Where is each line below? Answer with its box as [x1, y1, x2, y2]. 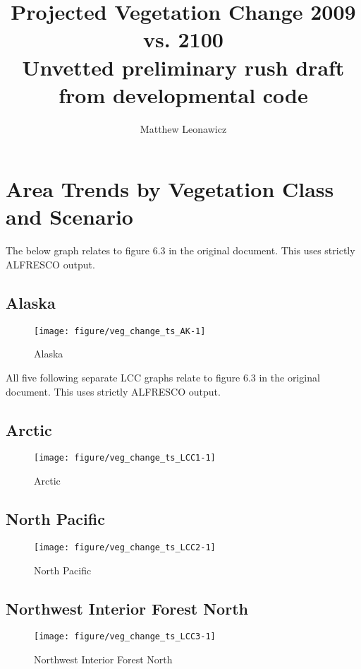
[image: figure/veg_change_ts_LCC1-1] [34, 453, 216, 463]
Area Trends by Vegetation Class [6, 174, 334, 203]
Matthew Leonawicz [140, 121, 227, 136]
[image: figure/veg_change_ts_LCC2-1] [34, 542, 216, 552]
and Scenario [6, 202, 133, 231]
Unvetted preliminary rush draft [22, 52, 345, 81]
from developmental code [59, 80, 308, 109]
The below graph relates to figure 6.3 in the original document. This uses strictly [6, 243, 355, 258]
